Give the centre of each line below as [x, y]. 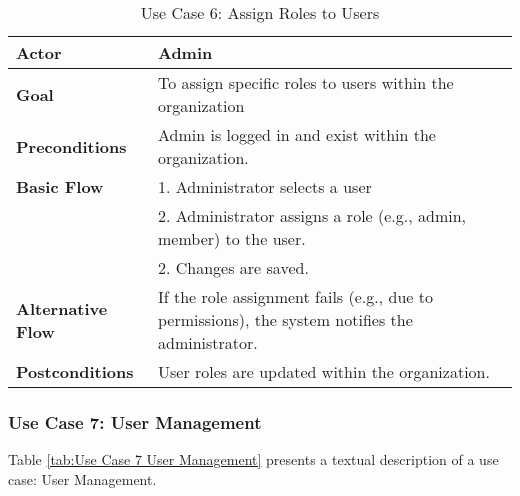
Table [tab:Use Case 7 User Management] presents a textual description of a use [253, 459]
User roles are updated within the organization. [323, 371]
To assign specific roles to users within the [305, 82]
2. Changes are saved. [233, 267]
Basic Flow [60, 186]
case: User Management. [82, 478]
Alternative [62, 308]
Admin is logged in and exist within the [296, 134]
